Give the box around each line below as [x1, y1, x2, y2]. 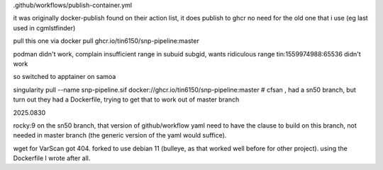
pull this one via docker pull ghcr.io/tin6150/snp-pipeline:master [13, 37, 200, 45]
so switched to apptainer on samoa [13, 73, 116, 81]
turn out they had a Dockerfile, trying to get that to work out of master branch [13, 95, 240, 104]
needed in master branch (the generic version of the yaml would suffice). [13, 131, 227, 140]
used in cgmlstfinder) [13, 23, 76, 32]
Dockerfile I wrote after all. [13, 154, 91, 162]
